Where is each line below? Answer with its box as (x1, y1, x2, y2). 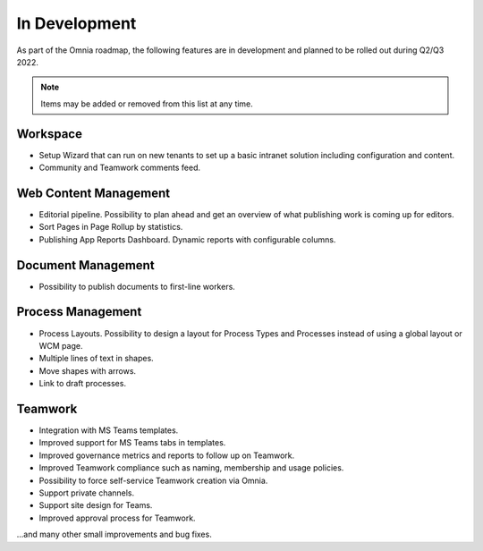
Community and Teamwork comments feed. (38, 162, 201, 174)
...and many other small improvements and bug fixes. (16, 529, 212, 540)
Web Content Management (16, 185, 170, 200)
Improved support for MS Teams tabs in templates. (38, 437, 226, 448)
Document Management (16, 258, 156, 273)
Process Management (16, 304, 142, 319)
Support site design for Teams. (38, 500, 153, 511)
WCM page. (38, 340, 83, 351)
